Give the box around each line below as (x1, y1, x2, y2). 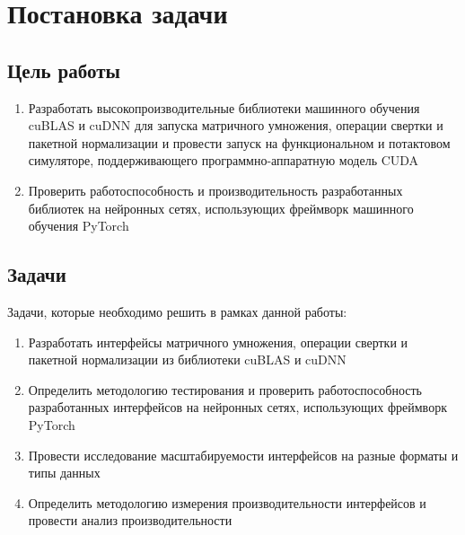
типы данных (28, 463, 101, 482)
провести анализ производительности (28, 511, 232, 530)
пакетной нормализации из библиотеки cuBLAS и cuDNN (28, 350, 347, 369)
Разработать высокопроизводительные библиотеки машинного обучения (28, 98, 420, 117)
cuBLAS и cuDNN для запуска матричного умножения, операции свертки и (28, 116, 443, 135)
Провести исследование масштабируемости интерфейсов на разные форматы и (28, 445, 459, 464)
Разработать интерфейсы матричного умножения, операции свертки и (28, 332, 408, 351)
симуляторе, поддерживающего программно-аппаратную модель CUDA (28, 151, 419, 170)
